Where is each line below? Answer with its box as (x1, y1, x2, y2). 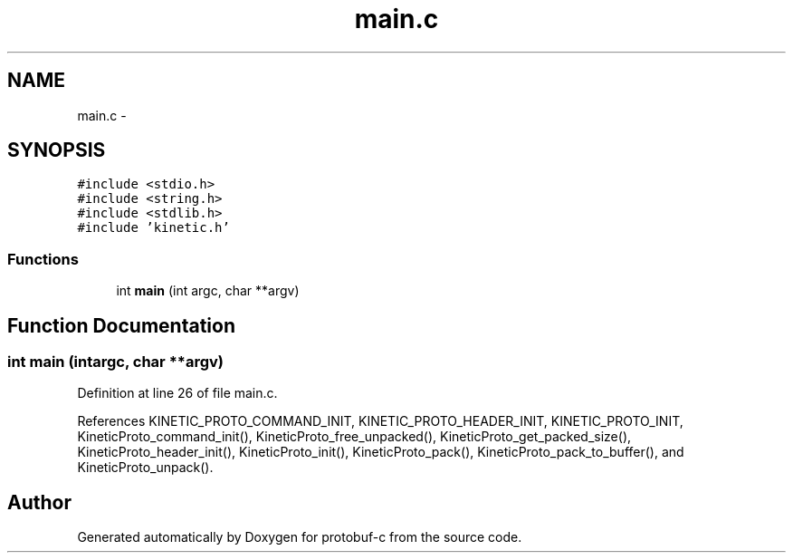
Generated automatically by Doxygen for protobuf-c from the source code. (77, 529, 522, 546)
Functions (7, 249, 79, 268)
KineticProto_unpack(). (77, 459, 214, 476)
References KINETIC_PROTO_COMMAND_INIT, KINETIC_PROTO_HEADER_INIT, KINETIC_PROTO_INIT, (77, 413, 683, 430)
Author (7, 490, 72, 514)
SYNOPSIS (7, 139, 106, 162)
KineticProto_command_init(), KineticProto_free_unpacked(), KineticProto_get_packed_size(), (77, 429, 632, 445)
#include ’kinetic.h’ (77, 220, 230, 236)
